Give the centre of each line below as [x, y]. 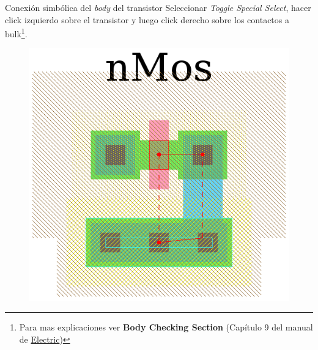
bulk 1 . [16, 33]
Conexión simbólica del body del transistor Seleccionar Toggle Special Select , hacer [158, 7]
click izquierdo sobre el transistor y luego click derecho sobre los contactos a [147, 19]
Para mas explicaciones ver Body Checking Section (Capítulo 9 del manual [166, 327]
